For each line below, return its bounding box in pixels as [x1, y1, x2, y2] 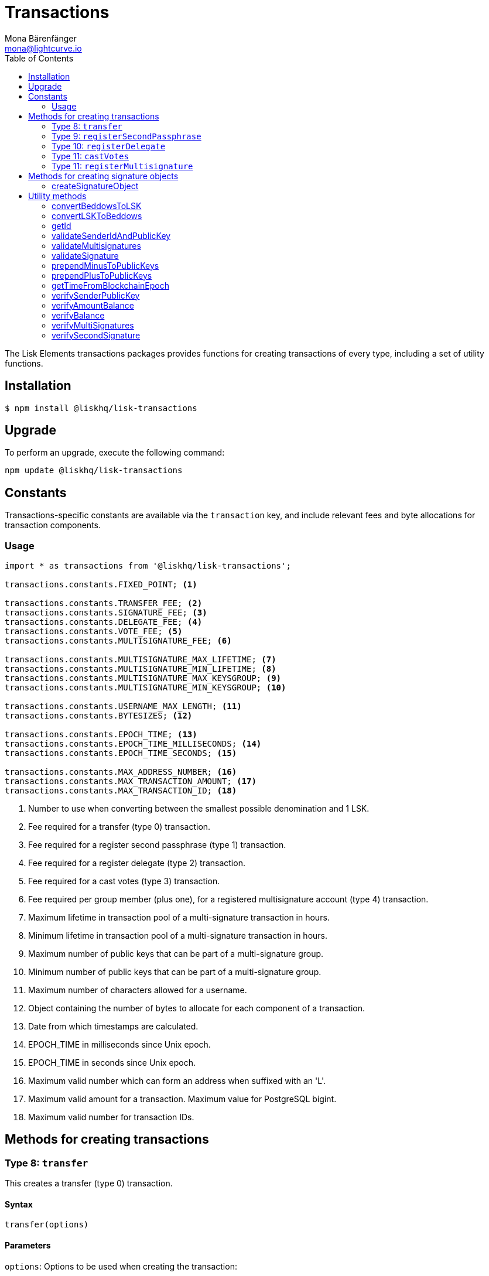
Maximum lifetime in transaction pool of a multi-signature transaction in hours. [28, 912, 330, 923]
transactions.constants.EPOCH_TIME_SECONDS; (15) [5, 748, 237, 758]
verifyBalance [52, 310, 105, 320]
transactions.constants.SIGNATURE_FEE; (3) [5, 608, 207, 618]
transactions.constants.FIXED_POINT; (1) [5, 580, 197, 590]
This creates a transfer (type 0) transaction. [5, 1178, 173, 1189]
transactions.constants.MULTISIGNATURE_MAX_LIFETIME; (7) [5, 655, 276, 665]
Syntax [5, 1199, 33, 1209]
